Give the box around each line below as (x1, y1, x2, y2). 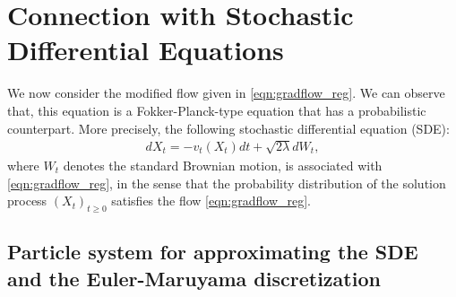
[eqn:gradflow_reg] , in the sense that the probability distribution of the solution (7, 173, 446, 192)
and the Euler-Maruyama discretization (7, 264, 381, 292)
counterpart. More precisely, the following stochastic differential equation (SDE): (7, 118, 450, 137)
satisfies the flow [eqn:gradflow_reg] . (111, 191, 312, 210)
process (7, 191, 47, 210)
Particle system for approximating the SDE (7, 238, 418, 266)
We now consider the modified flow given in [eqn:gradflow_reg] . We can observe (7, 83, 445, 102)
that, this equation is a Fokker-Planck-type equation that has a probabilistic (7, 100, 426, 119)
